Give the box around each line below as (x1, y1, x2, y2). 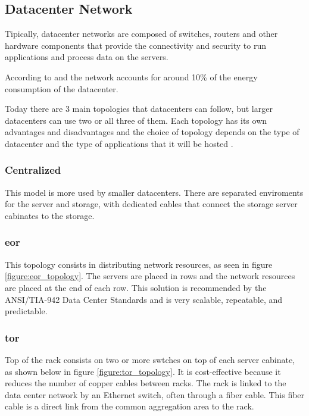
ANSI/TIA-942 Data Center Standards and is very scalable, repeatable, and (5, 293, 283, 305)
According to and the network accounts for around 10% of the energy (5, 70, 258, 83)
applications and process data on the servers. (5, 51, 168, 63)
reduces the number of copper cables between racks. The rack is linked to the (5, 377, 286, 389)
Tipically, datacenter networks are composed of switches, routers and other (5, 27, 278, 40)
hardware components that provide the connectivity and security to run (5, 39, 267, 51)
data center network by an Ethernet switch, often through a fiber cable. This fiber (5, 388, 305, 401)
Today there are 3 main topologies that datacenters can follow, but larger (5, 102, 273, 115)
